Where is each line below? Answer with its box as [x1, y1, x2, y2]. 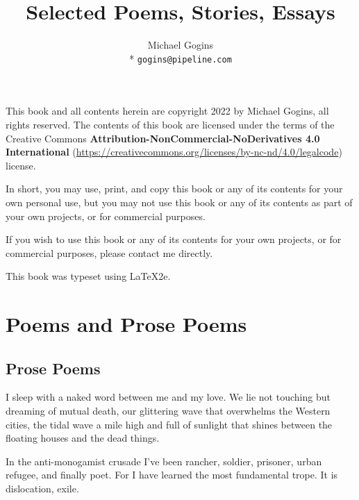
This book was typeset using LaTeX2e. [6, 269, 171, 283]
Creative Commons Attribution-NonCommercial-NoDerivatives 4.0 [6, 131, 320, 145]
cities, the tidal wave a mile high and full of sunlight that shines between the [6, 417, 333, 431]
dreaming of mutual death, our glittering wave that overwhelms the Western [6, 403, 331, 418]
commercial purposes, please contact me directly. [6, 245, 213, 260]
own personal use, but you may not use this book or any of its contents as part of [6, 194, 353, 209]
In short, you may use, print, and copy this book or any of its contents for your [6, 181, 343, 196]
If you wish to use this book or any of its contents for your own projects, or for [6, 232, 342, 247]
